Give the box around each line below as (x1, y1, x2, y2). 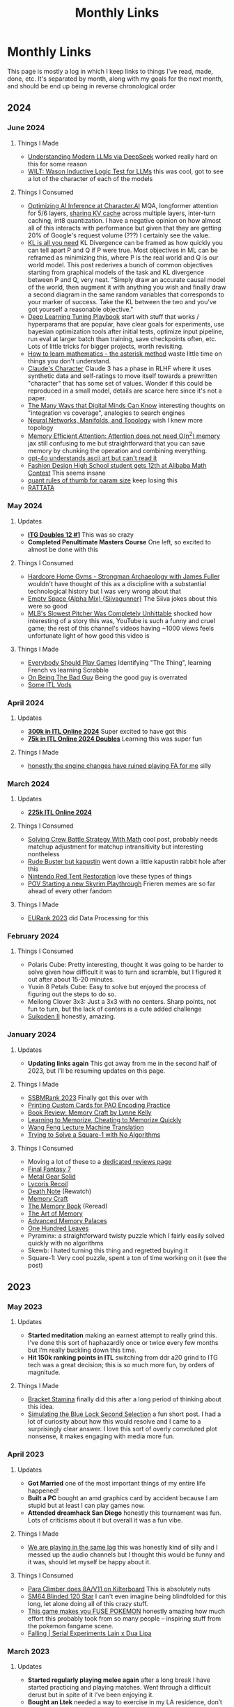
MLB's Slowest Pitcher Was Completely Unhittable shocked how (27, 609, 212, 617)
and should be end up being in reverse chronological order (7, 81, 176, 90)
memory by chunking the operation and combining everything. (27, 447, 208, 455)
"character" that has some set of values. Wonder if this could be (27, 379, 212, 387)
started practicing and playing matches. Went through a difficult (27, 1683, 211, 1692)
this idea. (27, 1403, 54, 1411)
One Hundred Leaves (27, 1224, 89, 1232)
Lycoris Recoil (27, 1179, 68, 1188)
